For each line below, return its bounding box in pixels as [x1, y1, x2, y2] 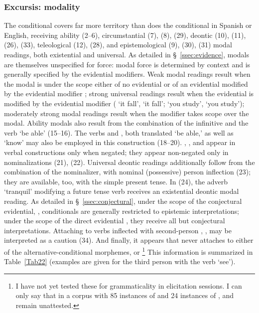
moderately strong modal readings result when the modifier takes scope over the [4, 108, 249, 118]
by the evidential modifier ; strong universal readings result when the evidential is [4, 88, 254, 99]
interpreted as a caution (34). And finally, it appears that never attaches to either [4, 235, 254, 245]
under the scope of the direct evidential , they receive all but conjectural [4, 215, 225, 226]
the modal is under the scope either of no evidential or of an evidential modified [4, 78, 248, 89]
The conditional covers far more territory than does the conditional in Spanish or [4, 20, 252, 30]
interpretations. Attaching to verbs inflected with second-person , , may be [4, 225, 232, 235]
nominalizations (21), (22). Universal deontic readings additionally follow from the [4, 156, 255, 167]
